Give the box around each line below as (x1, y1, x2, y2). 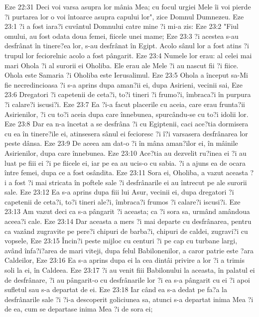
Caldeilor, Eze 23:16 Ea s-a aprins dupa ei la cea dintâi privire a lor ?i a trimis (4, 255, 245, 265)
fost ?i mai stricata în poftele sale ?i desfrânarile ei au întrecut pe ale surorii (14, 177, 247, 187)
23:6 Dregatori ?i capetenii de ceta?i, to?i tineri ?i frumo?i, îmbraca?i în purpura (4, 89, 251, 100)
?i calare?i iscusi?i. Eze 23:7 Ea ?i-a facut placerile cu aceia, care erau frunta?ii (4, 99, 245, 109)
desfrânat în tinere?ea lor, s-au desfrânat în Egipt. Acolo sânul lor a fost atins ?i (4, 40, 249, 51)
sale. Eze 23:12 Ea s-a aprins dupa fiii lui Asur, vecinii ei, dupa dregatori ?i (4, 187, 234, 197)
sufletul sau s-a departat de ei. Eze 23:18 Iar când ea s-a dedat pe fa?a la (4, 284, 227, 295)
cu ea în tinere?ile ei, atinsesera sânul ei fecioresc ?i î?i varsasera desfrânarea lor (4, 128, 248, 138)
